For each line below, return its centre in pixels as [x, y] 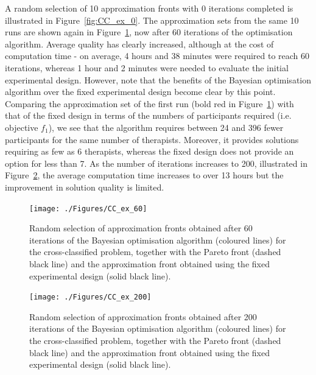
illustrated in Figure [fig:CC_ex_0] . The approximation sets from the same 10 [152, 20]
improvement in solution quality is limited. [85, 187]
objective [22, 127]
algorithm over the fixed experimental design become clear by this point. [140, 92]
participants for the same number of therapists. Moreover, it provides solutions [152, 139]
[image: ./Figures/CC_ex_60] [88, 209]
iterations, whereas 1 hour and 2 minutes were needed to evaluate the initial [147, 67]
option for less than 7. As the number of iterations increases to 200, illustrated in [156, 163]
